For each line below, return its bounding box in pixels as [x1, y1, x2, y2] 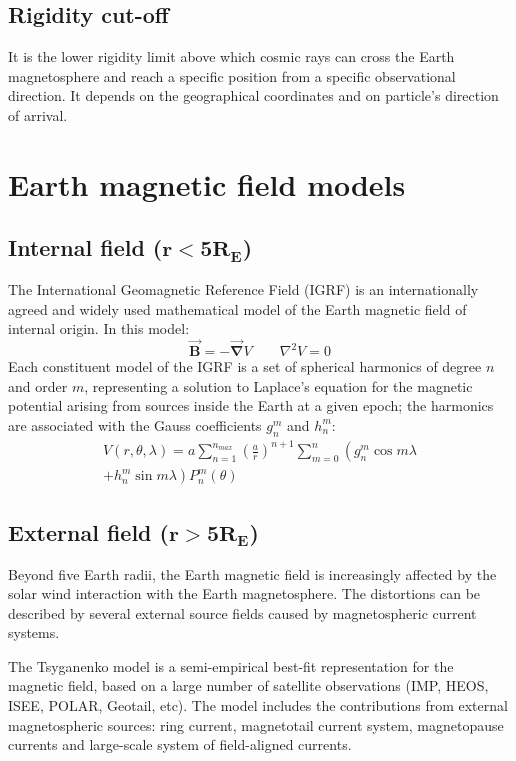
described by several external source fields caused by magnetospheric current [8, 602, 477, 623]
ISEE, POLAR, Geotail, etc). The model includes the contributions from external [8, 695, 508, 716]
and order [8, 375, 68, 396]
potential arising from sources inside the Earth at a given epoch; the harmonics [8, 395, 494, 416]
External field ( [8, 516, 169, 547]
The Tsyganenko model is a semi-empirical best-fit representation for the [8, 655, 454, 676]
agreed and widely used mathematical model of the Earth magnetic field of [8, 298, 467, 319]
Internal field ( [8, 232, 163, 263]
